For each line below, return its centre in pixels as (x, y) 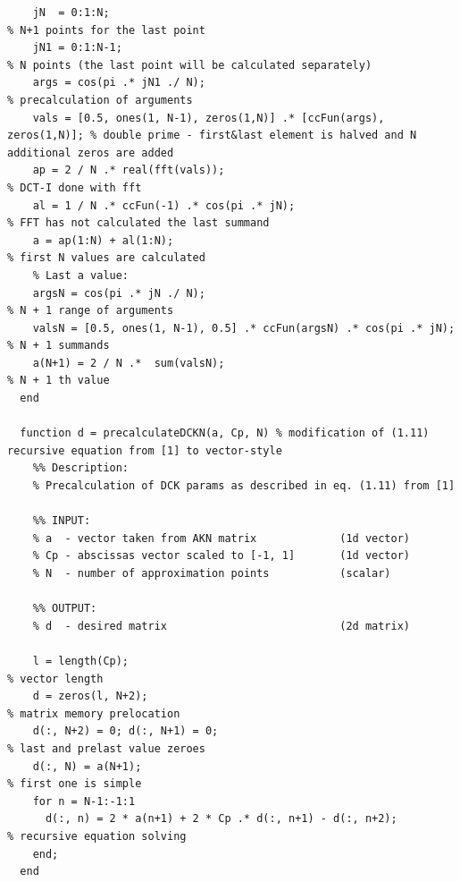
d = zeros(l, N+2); (90, 696)
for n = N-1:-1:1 (84, 801)
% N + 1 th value (59, 381)
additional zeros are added (91, 153)
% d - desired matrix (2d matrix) (222, 626)
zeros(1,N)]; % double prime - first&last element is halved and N (212, 136)
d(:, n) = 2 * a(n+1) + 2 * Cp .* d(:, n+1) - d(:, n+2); (221, 819)
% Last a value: (81, 275)
